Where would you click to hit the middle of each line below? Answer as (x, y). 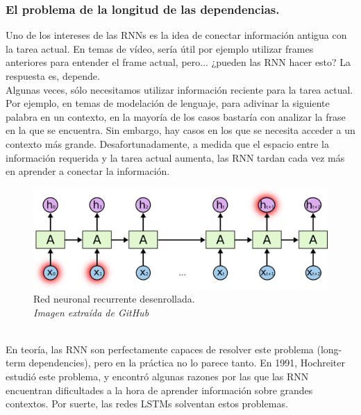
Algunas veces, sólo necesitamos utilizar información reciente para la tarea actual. (179, 89)
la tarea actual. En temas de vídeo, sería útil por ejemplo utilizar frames (160, 48)
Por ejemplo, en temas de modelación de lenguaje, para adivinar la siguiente (168, 103)
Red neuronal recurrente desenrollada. (114, 299)
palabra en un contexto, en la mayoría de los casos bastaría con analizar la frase (176, 116)
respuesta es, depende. (53, 76)
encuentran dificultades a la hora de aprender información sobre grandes (159, 390)
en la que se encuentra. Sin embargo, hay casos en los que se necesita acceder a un (180, 130)
